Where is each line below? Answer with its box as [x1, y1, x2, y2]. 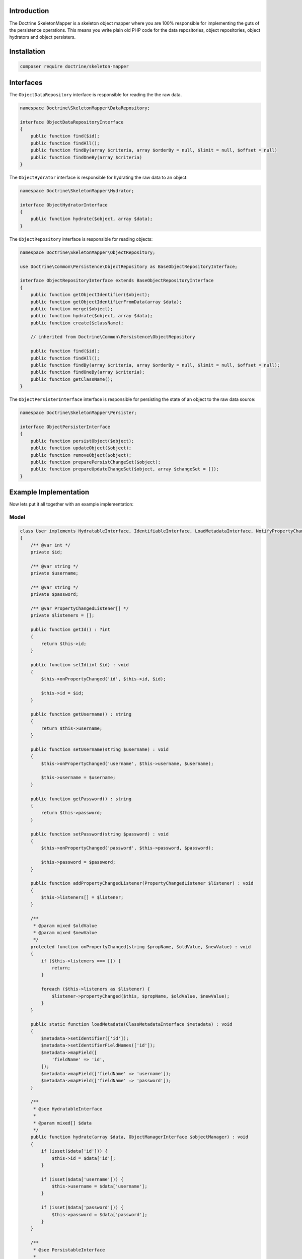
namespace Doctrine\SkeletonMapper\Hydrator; [20, 188, 134, 193]
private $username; [30, 571, 79, 576]
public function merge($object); [30, 306, 113, 312]
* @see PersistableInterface [33, 1247, 105, 1252]
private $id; [30, 549, 63, 555]
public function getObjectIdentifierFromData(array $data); [30, 299, 182, 305]
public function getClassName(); [30, 376, 113, 382]
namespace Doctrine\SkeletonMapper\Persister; [20, 410, 137, 415]
